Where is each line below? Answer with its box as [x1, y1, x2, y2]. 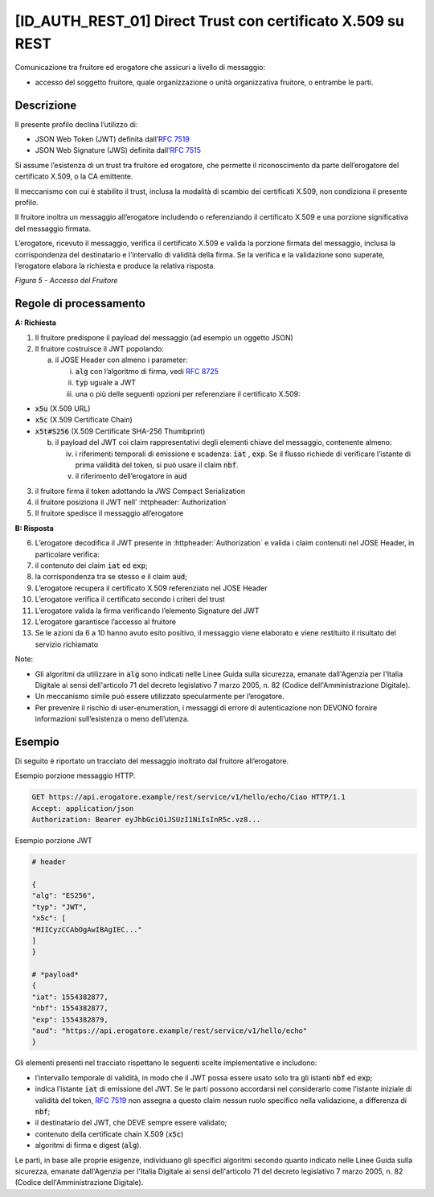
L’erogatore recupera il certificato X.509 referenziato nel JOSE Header [35, 583, 268, 593]
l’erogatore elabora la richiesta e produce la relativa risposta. [14, 261, 216, 270]
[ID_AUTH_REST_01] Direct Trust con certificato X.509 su [14, 12, 405, 30]
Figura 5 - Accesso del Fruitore [14, 276, 118, 286]
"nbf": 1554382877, [31, 1004, 108, 1013]
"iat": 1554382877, [31, 992, 108, 1002]
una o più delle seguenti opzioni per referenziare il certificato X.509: [75, 389, 301, 398]
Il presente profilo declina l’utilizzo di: [14, 119, 138, 129]
